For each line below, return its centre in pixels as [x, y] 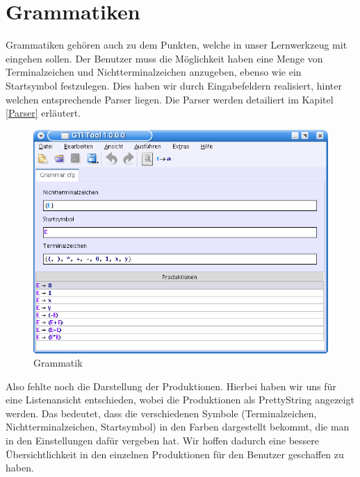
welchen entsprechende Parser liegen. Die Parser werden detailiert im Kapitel [170, 99]
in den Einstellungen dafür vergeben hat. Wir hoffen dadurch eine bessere [162, 441]
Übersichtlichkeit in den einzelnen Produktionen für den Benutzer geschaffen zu [175, 454]
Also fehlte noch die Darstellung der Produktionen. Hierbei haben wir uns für [171, 386]
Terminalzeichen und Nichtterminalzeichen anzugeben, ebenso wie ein [154, 72]
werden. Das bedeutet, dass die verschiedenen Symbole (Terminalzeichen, [161, 413]
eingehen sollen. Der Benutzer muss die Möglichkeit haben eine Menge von [164, 58]
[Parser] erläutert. [43, 113]
